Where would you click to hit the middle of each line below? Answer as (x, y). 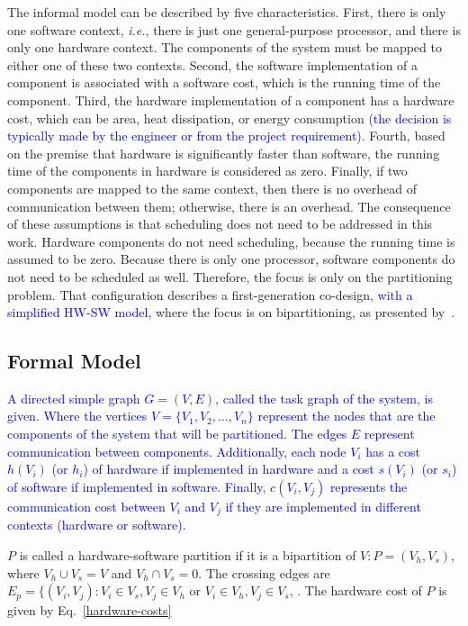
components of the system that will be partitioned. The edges (177, 434)
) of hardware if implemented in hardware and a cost (229, 469)
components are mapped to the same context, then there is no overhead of (212, 188)
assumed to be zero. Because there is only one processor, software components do (231, 259)
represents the (369, 486)
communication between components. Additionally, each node (177, 451)
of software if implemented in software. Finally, (137, 486)
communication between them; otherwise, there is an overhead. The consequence (229, 206)
